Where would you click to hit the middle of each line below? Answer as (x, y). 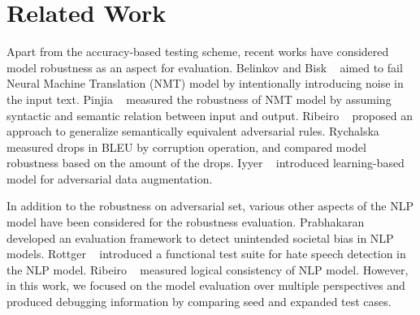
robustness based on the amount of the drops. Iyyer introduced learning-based (206, 163)
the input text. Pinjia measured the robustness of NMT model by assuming (199, 99)
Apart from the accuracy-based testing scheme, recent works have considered (198, 52)
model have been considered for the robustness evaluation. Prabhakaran (186, 222)
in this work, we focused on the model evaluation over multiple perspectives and (206, 285)
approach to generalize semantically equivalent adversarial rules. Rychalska (193, 131)
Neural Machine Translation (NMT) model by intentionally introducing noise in (205, 83)
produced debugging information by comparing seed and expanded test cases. (199, 302)
